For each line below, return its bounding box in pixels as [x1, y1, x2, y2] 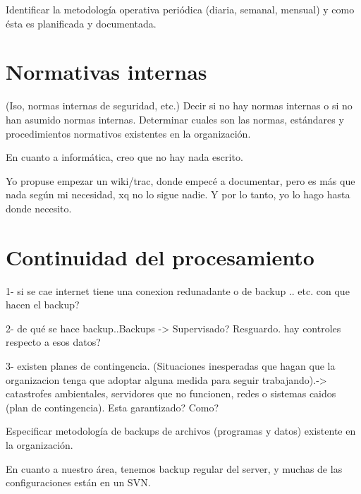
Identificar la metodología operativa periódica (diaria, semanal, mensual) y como [6, 2, 355, 16]
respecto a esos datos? [6, 335, 101, 349]
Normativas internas [6, 57, 207, 86]
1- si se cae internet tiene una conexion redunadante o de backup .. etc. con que [6, 283, 350, 298]
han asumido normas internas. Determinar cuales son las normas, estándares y [6, 112, 344, 126]
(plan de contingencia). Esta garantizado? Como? [6, 399, 219, 414]
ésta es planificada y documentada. [6, 16, 157, 30]
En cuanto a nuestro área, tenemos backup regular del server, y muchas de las [6, 461, 343, 476]
